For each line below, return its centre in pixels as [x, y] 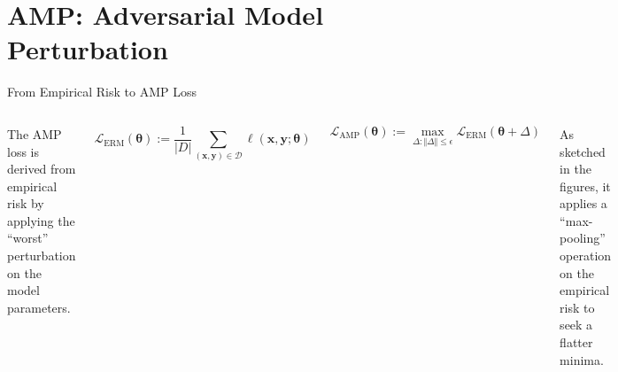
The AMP [35, 133]
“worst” [28, 238]
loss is [23, 151]
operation [586, 256]
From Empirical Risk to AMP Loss [102, 92]
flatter [576, 342]
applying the [41, 220]
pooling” [583, 238]
